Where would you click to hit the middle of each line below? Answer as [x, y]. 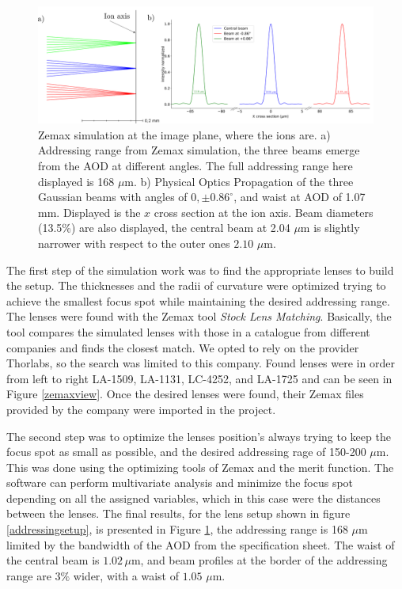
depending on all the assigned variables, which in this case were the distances [193, 498]
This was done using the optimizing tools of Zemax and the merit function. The [200, 467]
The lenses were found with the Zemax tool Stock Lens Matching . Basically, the [199, 316]
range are [29, 575]
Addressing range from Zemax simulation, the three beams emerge [199, 150]
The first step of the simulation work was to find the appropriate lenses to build [200, 270]
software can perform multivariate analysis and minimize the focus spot [180, 483]
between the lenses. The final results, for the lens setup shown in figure [178, 513]
